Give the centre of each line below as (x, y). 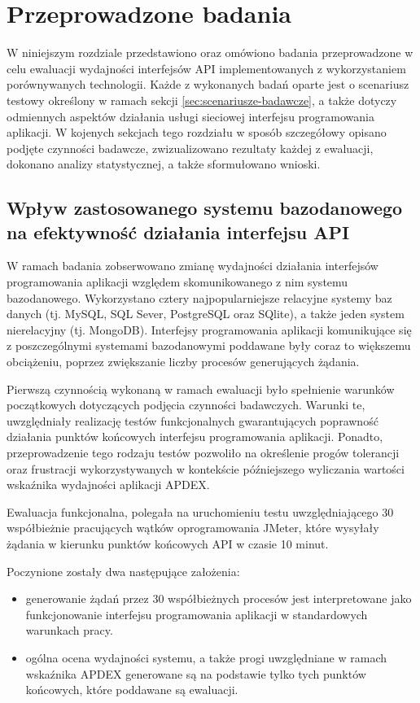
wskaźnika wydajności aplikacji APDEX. (108, 485)
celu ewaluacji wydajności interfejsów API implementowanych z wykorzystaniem (206, 68)
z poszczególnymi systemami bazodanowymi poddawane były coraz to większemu (209, 345)
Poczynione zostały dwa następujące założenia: (123, 571)
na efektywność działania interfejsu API (178, 231)
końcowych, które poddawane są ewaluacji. (132, 690)
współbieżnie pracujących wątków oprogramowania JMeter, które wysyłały (193, 528)
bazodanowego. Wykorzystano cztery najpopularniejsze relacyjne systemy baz (199, 297)
